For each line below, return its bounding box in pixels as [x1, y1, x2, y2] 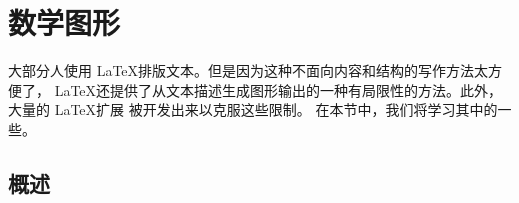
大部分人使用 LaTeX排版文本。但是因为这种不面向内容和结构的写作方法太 [8, 60, 489, 81]
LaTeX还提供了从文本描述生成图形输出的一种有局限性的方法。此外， [54, 79, 503, 100]
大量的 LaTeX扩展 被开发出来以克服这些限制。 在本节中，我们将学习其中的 [8, 99, 498, 120]
